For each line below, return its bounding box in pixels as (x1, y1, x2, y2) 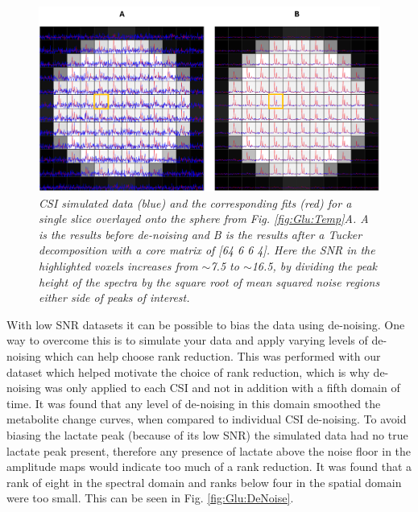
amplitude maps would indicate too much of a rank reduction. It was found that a (6, 458, 412, 475)
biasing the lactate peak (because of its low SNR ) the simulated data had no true (6, 426, 408, 443)
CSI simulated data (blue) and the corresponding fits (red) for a (39, 194, 352, 211)
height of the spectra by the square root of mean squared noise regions (39, 273, 380, 290)
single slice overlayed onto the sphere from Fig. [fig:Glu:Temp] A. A (39, 210, 369, 227)
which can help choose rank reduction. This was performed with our (44, 347, 381, 364)
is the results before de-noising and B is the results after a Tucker (39, 225, 362, 242)
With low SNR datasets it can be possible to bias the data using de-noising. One (6, 316, 405, 332)
